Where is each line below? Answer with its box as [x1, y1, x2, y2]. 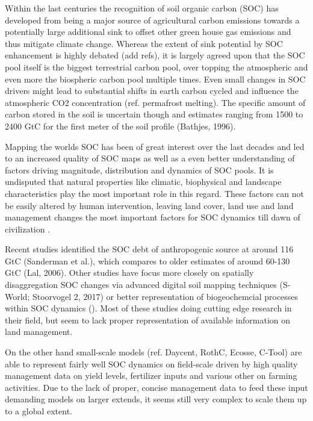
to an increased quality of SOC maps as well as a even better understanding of [5, 152, 295, 164]
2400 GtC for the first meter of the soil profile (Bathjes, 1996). [5, 119, 236, 132]
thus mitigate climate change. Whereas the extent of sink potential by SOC [5, 37, 283, 49]
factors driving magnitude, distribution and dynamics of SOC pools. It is [5, 163, 274, 176]
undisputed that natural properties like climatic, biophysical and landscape [5, 175, 282, 188]
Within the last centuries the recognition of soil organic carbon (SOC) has [5, 2, 279, 14]
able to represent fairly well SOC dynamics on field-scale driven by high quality [5, 357, 298, 370]
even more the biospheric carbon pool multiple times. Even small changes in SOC [5, 72, 306, 85]
